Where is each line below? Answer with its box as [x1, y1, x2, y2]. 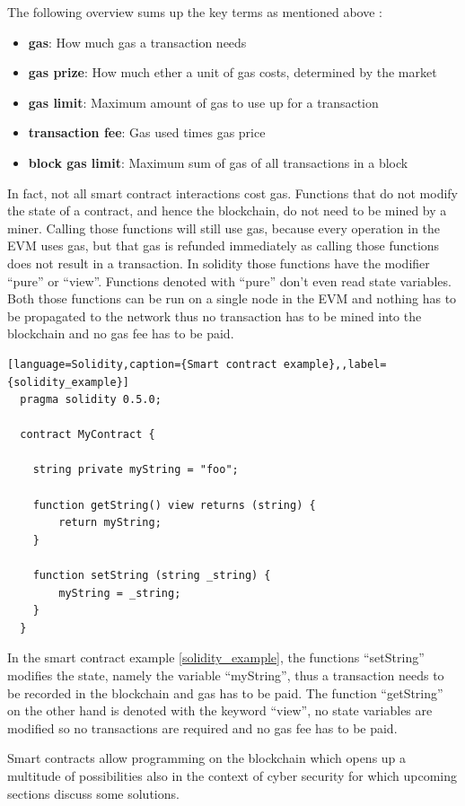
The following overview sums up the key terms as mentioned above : [7, 3, 383, 21]
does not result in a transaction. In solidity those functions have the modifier [7, 253, 430, 272]
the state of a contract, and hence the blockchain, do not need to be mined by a [7, 201, 447, 220]
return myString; [58, 516, 162, 530]
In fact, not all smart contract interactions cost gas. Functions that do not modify [7, 183, 458, 202]
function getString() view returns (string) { [32, 498, 316, 512]
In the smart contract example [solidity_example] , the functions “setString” [7, 648, 425, 667]
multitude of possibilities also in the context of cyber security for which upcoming [7, 766, 458, 784]
